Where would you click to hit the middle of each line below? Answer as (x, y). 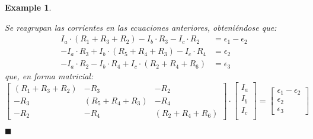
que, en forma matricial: (49, 76)
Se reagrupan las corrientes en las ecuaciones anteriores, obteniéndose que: (141, 27)
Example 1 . (28, 7)
